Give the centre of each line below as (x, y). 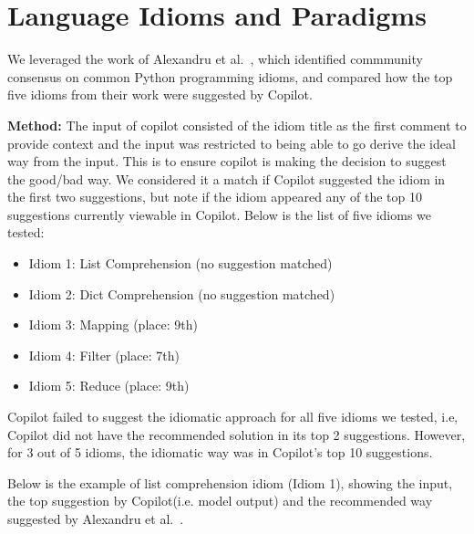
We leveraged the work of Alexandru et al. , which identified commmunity (215, 59)
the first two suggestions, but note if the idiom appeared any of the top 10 (215, 197)
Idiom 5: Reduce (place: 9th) (109, 386)
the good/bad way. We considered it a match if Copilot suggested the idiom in (227, 178)
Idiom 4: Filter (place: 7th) (104, 355)
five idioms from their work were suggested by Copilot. (160, 94)
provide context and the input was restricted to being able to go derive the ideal (232, 143)
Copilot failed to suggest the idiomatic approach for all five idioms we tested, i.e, (233, 417)
